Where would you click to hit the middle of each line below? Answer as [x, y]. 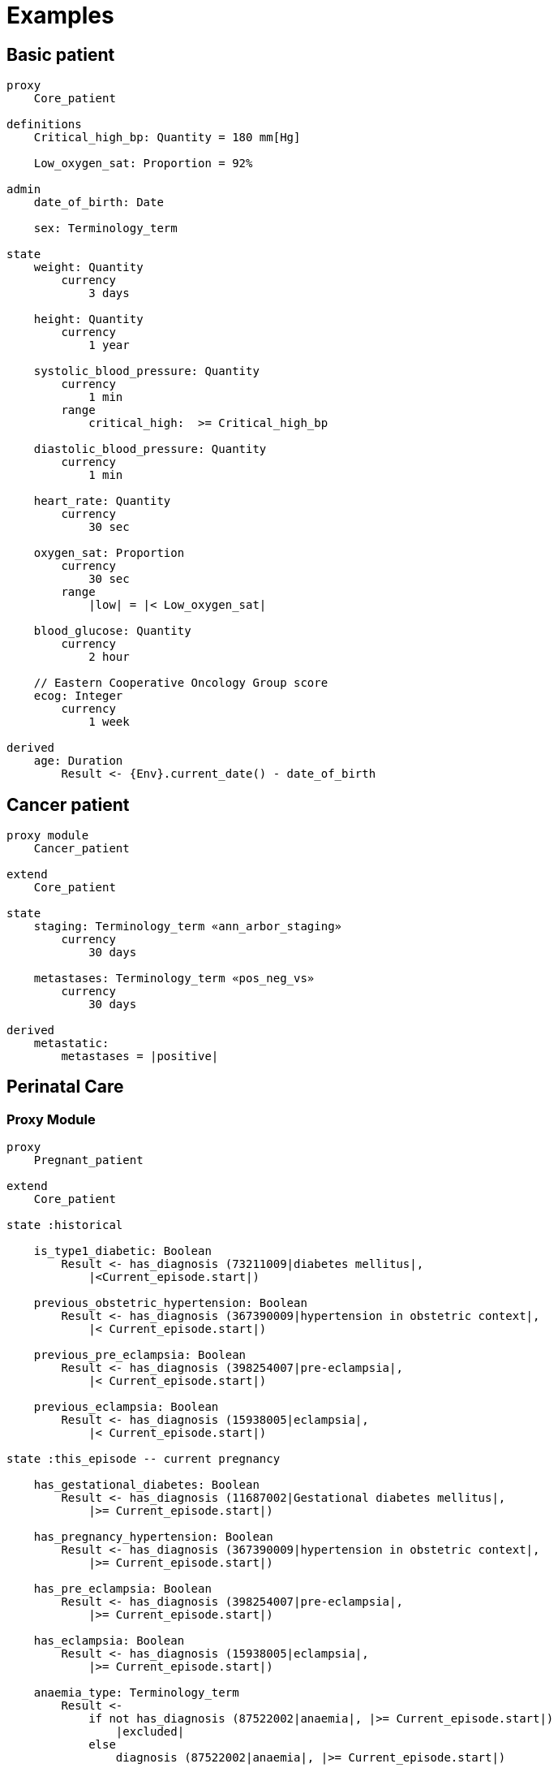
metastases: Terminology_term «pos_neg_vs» [174, 979]
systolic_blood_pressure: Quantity [146, 371]
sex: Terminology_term [105, 229]
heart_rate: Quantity [102, 501]
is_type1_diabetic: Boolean [122, 1251]
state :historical [65, 1225]
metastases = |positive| [140, 1056]
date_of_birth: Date [99, 203]
